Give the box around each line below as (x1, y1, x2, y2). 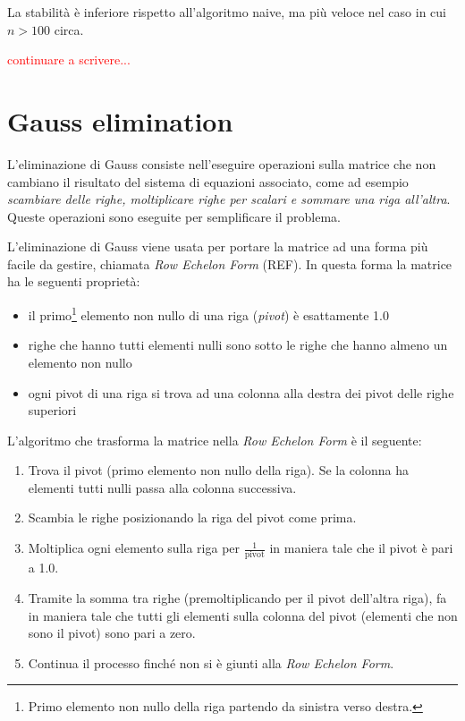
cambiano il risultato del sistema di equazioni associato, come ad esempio (7, 172, 409, 191)
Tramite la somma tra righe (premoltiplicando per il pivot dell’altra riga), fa (28, 588, 447, 606)
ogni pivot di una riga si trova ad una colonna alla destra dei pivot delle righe (28, 383, 454, 402)
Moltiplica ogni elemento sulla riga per (28, 539, 241, 557)
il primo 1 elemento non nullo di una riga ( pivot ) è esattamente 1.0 (28, 303, 390, 324)
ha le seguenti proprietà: (7, 272, 140, 291)
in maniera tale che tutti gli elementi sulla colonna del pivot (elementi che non (28, 606, 458, 624)
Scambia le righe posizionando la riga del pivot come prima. (28, 508, 357, 527)
